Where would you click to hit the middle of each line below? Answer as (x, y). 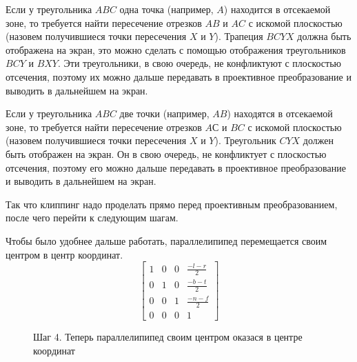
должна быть (324, 36)
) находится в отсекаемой (277, 9)
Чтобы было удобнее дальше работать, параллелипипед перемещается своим (166, 240)
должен (318, 140)
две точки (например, (164, 113)
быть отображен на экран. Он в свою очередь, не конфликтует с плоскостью (166, 153)
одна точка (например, (166, 9)
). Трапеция (239, 36)
